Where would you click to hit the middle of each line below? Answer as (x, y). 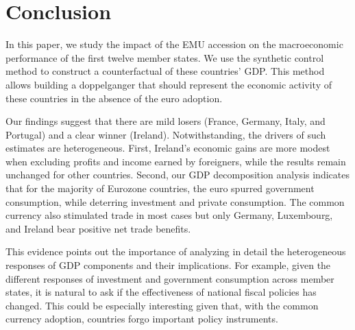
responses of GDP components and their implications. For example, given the (168, 265)
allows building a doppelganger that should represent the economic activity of (169, 84)
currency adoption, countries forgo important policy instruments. (142, 319)
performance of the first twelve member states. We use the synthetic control (165, 57)
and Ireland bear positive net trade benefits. (98, 228)
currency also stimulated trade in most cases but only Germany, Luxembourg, (169, 215)
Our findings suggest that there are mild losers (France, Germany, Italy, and (166, 121)
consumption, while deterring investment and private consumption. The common (175, 201)
